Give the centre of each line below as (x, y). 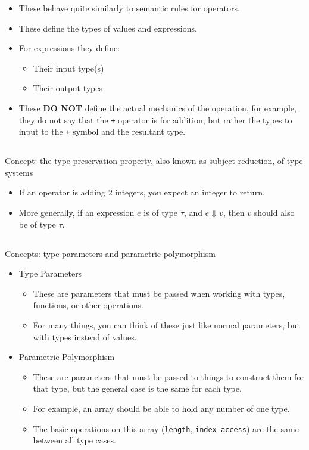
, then (234, 212)
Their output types (68, 88)
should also (274, 212)
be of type (37, 224)
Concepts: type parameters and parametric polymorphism (110, 253)
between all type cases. (74, 440)
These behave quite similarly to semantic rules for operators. (129, 8)
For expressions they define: (69, 48)
